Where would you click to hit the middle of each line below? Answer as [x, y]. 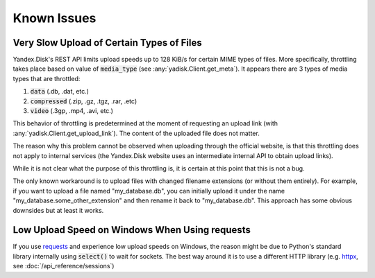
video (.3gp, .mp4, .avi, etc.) [72, 111]
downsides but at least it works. [58, 210]
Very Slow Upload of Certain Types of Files [108, 43]
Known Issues [55, 18]
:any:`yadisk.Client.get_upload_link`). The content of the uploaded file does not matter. [136, 133]
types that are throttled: [47, 78]
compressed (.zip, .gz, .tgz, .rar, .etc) [84, 101]
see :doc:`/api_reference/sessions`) [64, 266]
